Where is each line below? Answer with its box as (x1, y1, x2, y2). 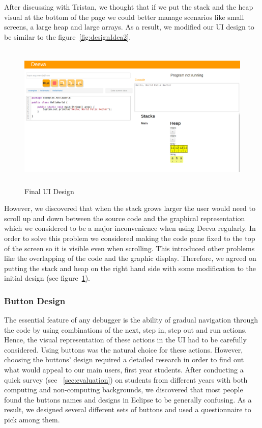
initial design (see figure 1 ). (4, 273, 90, 283)
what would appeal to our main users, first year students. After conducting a (4, 364, 244, 375)
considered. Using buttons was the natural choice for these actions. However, (4, 344, 243, 355)
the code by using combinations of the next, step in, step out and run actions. (4, 324, 247, 335)
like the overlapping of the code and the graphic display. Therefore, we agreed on (4, 253, 256, 263)
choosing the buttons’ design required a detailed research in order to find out (4, 354, 244, 365)
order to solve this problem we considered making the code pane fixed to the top (4, 232, 255, 243)
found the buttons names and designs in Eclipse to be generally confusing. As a (4, 394, 252, 405)
